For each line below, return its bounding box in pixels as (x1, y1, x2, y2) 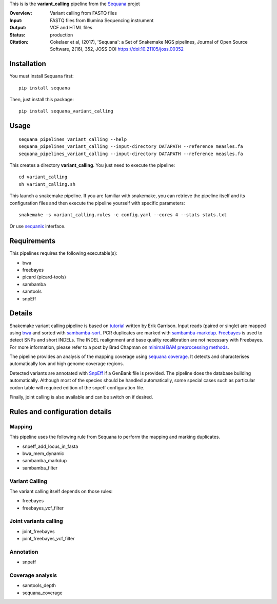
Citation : (9, 39, 29, 45)
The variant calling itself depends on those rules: (9, 488, 113, 494)
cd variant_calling (18, 174, 68, 180)
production (50, 31, 73, 38)
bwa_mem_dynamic (22, 450, 64, 457)
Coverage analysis (9, 572, 57, 579)
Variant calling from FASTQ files (50, 10, 117, 16)
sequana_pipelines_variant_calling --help (18, 136, 127, 142)
